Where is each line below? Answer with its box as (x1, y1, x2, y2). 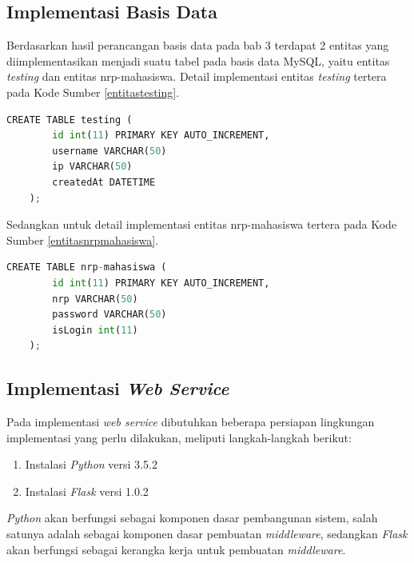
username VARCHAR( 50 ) (52, 145, 167, 157)
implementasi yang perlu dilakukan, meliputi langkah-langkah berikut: (6, 429, 352, 445)
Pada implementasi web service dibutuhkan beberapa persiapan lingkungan (6, 413, 375, 430)
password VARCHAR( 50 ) (52, 309, 167, 321)
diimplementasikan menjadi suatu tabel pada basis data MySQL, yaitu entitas (6, 52, 390, 69)
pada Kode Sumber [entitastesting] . (6, 83, 180, 100)
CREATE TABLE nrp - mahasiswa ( (6, 262, 167, 274)
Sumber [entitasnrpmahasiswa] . (6, 231, 159, 248)
